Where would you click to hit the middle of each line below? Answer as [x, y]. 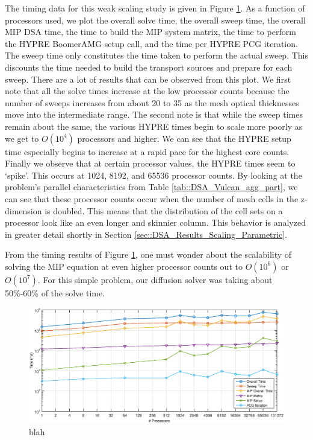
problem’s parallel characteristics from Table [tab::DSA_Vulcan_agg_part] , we [151, 187]
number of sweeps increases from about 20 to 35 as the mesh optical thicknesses [152, 102]
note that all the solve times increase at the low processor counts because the [147, 91]
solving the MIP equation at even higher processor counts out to [124, 266]
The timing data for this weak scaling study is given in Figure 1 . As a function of [155, 8]
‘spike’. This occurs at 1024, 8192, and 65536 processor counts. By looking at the [153, 175]
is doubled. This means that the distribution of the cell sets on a [164, 210]
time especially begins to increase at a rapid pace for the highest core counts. [147, 151]
